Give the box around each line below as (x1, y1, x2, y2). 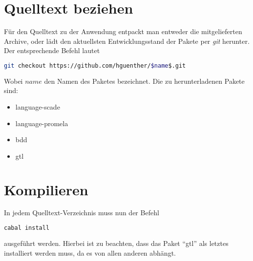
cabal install (4, 224, 50, 232)
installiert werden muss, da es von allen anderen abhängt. (4, 247, 176, 258)
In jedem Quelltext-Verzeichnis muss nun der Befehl (4, 207, 159, 218)
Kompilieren (4, 179, 88, 199)
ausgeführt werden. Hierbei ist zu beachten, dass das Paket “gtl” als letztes (4, 238, 229, 248)
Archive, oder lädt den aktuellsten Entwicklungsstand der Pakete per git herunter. (4, 36, 250, 46)
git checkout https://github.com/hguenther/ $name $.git (4, 62, 186, 69)
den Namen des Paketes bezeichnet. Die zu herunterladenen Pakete (44, 75, 245, 86)
